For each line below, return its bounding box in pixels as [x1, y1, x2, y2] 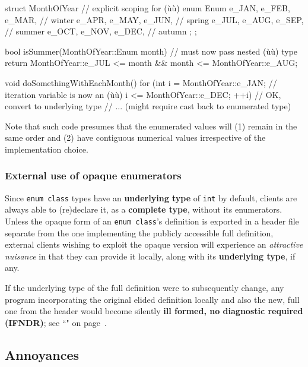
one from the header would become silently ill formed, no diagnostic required [5, 305, 303, 317]
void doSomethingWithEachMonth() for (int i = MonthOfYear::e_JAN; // [5, 76, 277, 88]
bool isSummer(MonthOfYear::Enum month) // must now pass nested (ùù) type [5, 45, 298, 57]
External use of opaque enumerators [5, 168, 182, 183]
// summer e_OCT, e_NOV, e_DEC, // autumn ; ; [5, 25, 197, 37]
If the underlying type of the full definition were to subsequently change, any [5, 281, 284, 294]
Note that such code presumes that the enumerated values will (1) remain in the [5, 119, 297, 132]
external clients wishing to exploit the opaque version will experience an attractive [5, 238, 303, 251]
